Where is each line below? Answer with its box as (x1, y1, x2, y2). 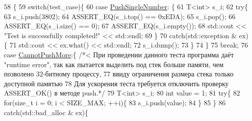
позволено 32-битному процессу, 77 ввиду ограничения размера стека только (4, 69, 234, 79)
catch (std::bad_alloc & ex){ (4, 107, 88, 117)
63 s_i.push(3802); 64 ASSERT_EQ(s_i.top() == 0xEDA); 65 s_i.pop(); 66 (4, 11, 236, 21)
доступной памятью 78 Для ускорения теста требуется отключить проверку (4, 78, 229, 88)
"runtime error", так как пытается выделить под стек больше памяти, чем (4, 59, 224, 69)
